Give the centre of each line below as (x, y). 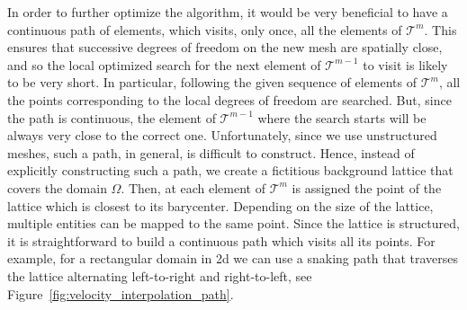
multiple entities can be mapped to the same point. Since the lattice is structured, (233, 223)
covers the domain (57, 187)
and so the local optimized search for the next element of (164, 64)
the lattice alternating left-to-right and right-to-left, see (160, 275)
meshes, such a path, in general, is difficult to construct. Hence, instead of (211, 152)
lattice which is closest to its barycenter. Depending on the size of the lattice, (220, 205)
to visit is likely (405, 64)
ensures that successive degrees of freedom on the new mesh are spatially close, (225, 47)
